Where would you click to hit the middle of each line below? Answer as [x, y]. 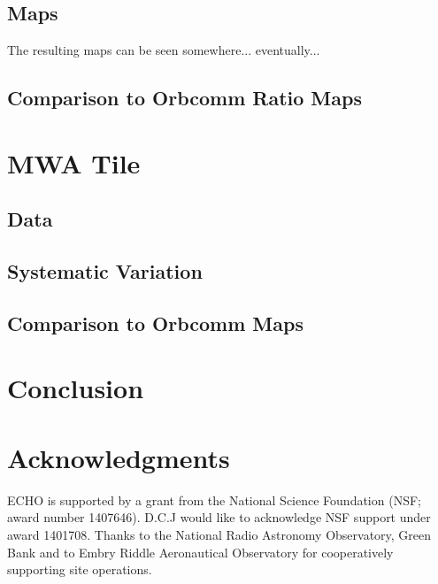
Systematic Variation [105, 271]
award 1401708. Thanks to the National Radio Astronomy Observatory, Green [219, 534]
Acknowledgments [119, 457]
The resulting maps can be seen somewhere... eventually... [164, 50]
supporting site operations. [80, 569]
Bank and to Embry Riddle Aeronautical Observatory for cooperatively [200, 552]
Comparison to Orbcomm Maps [155, 323]
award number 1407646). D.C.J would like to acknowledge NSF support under [219, 517]
